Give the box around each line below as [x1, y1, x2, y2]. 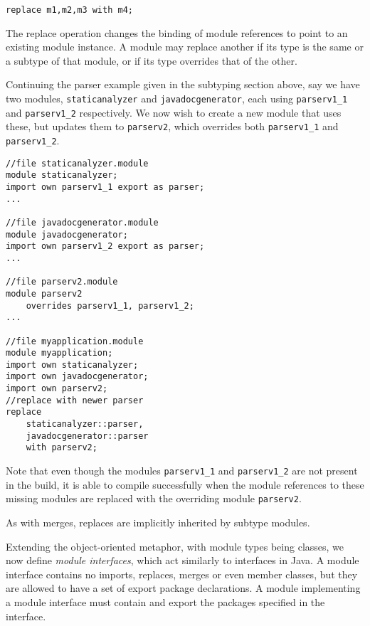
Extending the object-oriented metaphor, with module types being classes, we [6, 539, 344, 553]
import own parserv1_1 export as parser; [6, 181, 205, 192]
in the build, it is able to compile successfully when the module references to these [6, 477, 364, 492]
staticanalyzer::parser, [26, 419, 144, 430]
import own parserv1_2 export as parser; [6, 241, 205, 252]
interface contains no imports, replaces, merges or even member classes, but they [6, 566, 358, 581]
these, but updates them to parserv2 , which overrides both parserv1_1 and [6, 119, 339, 134]
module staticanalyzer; [6, 170, 118, 181]
